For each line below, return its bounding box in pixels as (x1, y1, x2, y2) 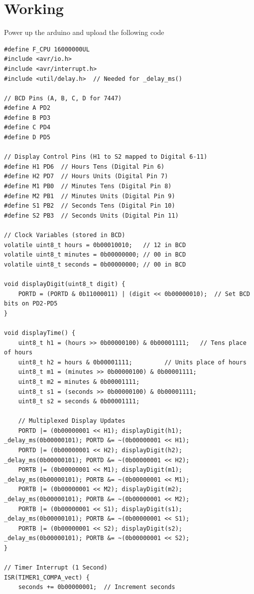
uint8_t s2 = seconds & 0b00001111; (18, 398, 140, 405)
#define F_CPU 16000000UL (4, 45, 90, 53)
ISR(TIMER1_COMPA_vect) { (4, 574, 90, 581)
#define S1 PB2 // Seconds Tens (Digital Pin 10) (4, 202, 175, 210)
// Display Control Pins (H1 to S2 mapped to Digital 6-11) (4, 153, 208, 161)
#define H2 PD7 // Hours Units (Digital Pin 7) (4, 173, 168, 180)
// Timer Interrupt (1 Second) (4, 564, 108, 572)
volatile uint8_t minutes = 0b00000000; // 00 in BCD (4, 251, 186, 259)
